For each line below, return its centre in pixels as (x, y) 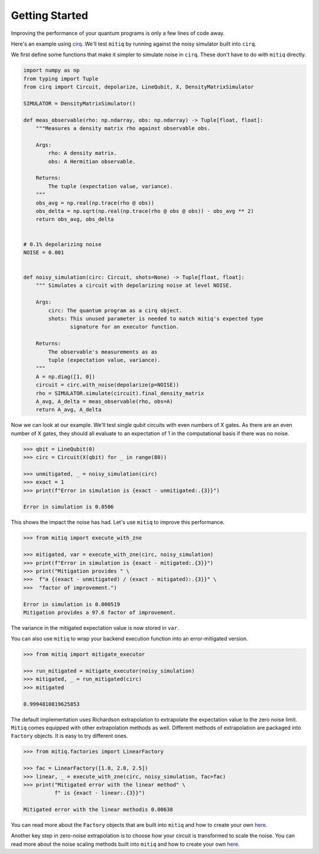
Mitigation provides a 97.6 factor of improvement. (100, 612)
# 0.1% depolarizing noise (62, 244)
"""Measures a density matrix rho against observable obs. (123, 128)
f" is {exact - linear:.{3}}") (100, 793)
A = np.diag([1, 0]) (66, 376)
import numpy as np (51, 70)
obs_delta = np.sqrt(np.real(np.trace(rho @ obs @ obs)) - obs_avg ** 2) (145, 211)
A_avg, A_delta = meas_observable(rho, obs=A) (105, 401)
